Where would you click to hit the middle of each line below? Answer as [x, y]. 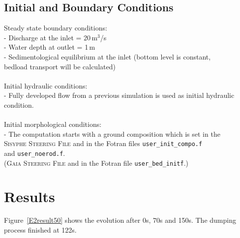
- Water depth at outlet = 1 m [50, 47]
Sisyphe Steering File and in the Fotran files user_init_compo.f [103, 143]
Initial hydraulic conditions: [46, 85]
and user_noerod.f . [35, 153]
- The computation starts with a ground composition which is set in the [112, 134]
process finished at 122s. [40, 230]
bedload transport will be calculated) [60, 66]
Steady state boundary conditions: [56, 28]
